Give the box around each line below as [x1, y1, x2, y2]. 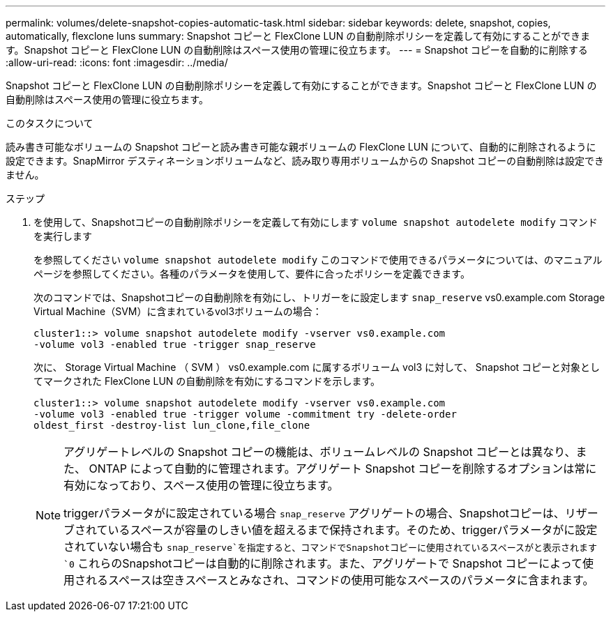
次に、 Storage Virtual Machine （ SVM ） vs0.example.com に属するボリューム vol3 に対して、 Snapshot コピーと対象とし [33, 361, 601, 373]
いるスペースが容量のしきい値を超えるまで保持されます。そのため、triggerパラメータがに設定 [107, 523, 598, 537]
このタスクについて [6, 117, 93, 129]
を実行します [33, 230, 92, 242]
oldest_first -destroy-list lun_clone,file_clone [33, 420, 310, 431]
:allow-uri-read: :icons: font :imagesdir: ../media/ [6, 56, 228, 68]
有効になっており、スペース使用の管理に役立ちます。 [63, 478, 339, 492]
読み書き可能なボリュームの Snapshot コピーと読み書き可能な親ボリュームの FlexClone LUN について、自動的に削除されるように [6, 141, 596, 153]
